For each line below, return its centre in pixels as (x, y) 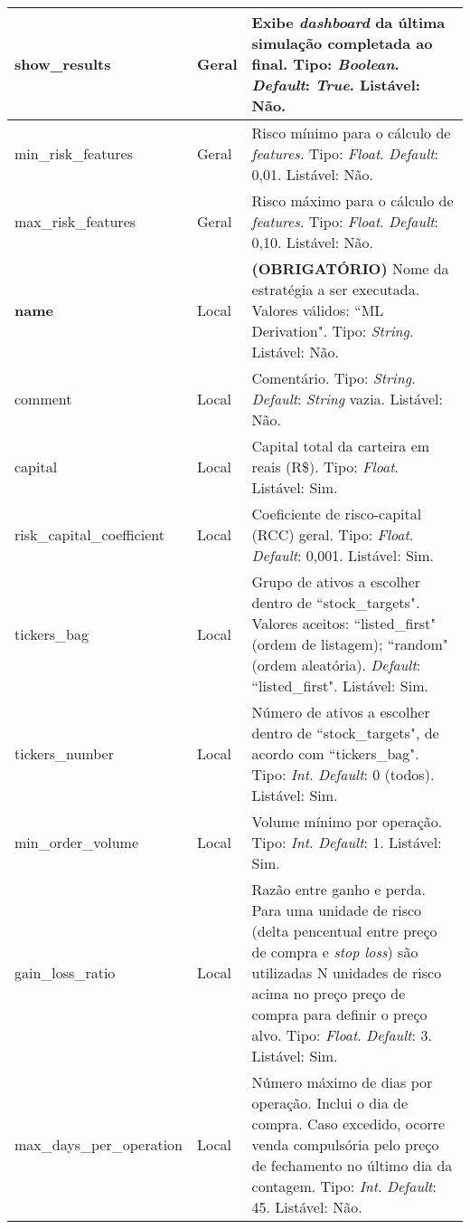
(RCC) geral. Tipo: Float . (333, 534)
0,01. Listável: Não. (313, 174)
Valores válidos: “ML (318, 310)
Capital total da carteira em (341, 446)
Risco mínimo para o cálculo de (351, 133)
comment (43, 399)
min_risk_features (74, 153)
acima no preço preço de (329, 993)
